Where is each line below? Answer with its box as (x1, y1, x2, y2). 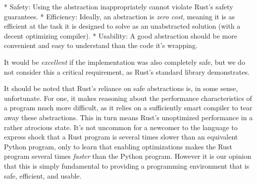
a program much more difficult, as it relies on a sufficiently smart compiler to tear (4, 102, 253, 113)
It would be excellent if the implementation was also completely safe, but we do (4, 56, 245, 67)
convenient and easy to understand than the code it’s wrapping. (4, 40, 198, 50)
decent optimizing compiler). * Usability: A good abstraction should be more (4, 30, 237, 41)
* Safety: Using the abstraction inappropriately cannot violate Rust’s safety (4, 1, 233, 11)
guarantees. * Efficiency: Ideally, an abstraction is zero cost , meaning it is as (4, 11, 235, 21)
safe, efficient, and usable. (4, 170, 82, 181)
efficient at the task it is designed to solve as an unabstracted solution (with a (4, 21, 241, 31)
